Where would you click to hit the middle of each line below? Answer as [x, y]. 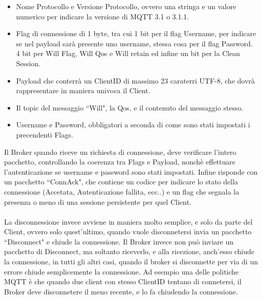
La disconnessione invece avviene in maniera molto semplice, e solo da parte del [128, 221]
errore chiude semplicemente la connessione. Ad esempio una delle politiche [122, 271]
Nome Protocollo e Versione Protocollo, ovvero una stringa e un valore [126, 6]
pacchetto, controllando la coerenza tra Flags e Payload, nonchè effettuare [120, 162]
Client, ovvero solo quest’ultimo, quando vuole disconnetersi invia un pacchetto [128, 231]
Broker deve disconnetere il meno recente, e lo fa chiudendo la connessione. [121, 291]
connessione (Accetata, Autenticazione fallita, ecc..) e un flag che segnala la [122, 191]
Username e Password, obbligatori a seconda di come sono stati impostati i [133, 125]
